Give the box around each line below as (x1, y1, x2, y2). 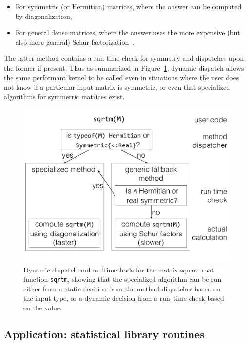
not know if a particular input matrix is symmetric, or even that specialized (4, 82, 230, 92)
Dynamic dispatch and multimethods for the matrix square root (23, 264, 214, 274)
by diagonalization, (15, 11, 72, 21)
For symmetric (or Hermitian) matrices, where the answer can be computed (15, 1, 242, 11)
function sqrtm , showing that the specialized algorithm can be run (23, 274, 222, 284)
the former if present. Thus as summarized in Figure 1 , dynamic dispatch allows (4, 62, 244, 72)
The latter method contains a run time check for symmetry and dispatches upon (4, 53, 244, 63)
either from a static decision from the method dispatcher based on (23, 283, 221, 293)
